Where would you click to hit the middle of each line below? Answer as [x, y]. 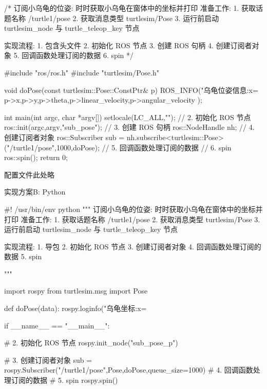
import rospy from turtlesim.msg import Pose [76, 291]
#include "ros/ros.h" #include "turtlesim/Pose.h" [82, 72]
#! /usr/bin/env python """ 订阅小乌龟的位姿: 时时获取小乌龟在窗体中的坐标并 [133, 209]
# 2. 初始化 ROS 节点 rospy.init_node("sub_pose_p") [91, 343]
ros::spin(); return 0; [36, 157]
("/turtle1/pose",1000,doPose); [52, 147]
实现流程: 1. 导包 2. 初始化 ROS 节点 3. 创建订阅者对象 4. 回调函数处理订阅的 [133, 246]
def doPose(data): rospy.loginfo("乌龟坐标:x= [75, 308]
